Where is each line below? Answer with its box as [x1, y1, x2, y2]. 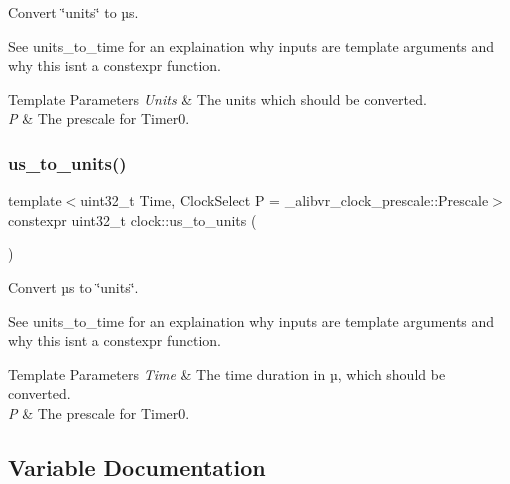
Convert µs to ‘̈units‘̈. [8, 276, 139, 297]
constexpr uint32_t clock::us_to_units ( [8, 209, 257, 230]
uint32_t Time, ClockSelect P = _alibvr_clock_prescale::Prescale [80, 190, 489, 211]
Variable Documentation [8, 451, 266, 482]
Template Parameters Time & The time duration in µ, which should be [8, 363, 446, 384]
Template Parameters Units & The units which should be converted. [8, 88, 427, 109]
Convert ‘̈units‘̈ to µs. [8, 2, 139, 22]
